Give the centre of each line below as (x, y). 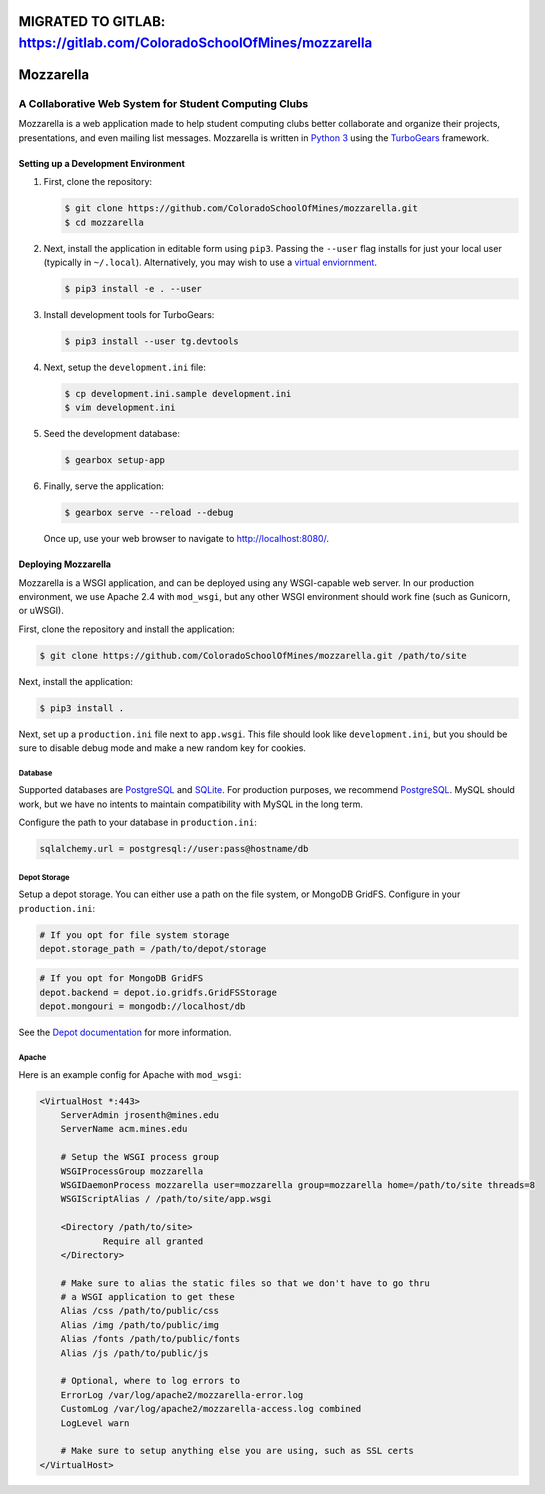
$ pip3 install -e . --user (133, 288)
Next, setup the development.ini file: (125, 367)
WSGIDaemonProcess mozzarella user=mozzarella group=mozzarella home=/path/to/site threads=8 (297, 1184)
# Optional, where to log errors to (150, 1381)
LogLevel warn (95, 1423)
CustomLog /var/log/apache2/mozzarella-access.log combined (211, 1409)
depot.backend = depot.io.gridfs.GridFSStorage (158, 992)
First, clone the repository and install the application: (126, 629)
